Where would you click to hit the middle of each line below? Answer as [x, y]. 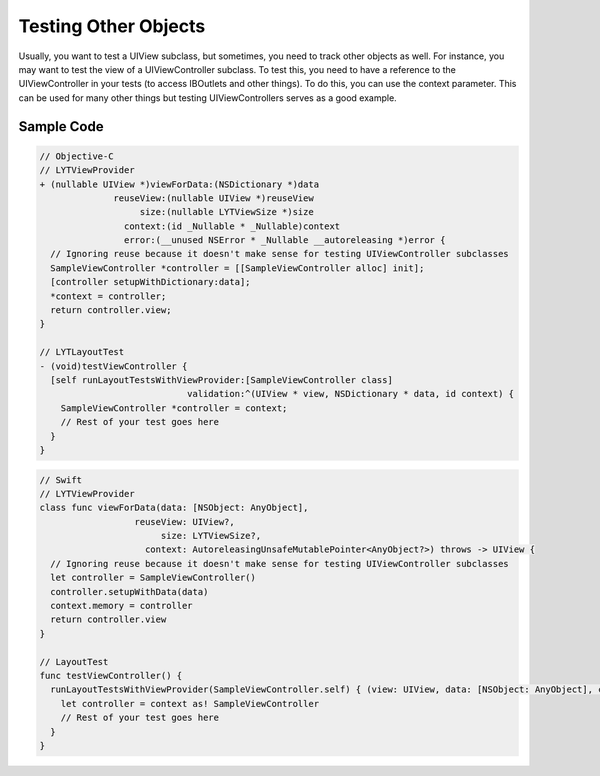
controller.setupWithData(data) [129, 591]
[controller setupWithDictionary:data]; [150, 282]
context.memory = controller [122, 606]
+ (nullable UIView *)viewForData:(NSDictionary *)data [179, 184]
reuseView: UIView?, [184, 521]
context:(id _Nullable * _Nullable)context [232, 226]
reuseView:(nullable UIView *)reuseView [213, 198]
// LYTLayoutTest [82, 352]
